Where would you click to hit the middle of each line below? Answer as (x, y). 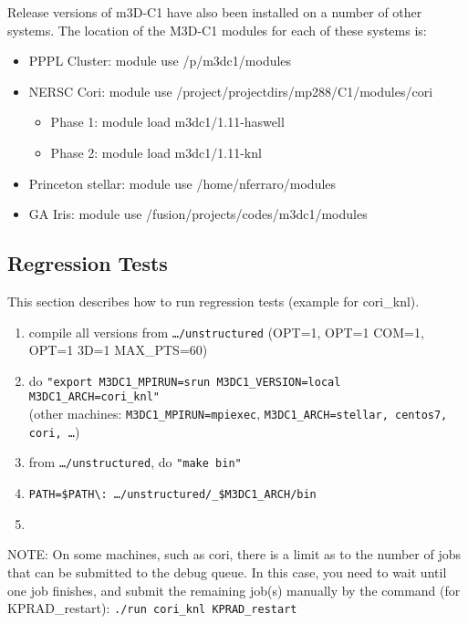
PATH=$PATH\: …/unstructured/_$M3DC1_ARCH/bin (172, 495)
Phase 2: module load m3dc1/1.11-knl (156, 152)
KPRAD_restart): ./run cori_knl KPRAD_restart (152, 608)
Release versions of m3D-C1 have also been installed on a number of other (215, 12)
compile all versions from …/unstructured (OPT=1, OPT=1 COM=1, (226, 332)
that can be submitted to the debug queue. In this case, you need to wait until (227, 572)
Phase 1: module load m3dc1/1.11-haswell (167, 122)
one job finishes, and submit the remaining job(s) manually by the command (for (234, 590)
